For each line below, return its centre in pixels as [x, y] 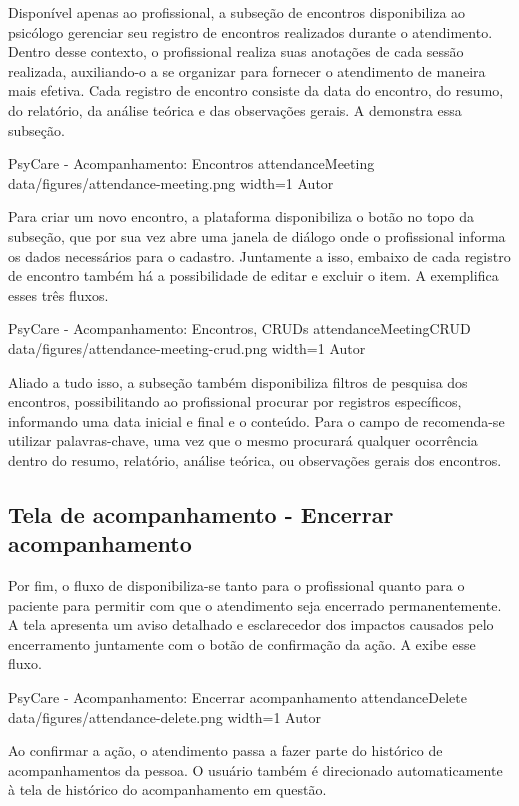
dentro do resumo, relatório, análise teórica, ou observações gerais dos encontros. [255, 459]
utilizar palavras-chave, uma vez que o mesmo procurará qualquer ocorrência [243, 440]
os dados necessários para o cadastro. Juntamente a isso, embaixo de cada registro [259, 255]
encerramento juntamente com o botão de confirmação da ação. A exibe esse [242, 643]
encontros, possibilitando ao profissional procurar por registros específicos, [235, 401]
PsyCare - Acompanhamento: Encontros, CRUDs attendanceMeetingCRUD [239, 328]
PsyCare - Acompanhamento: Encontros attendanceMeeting [191, 163]
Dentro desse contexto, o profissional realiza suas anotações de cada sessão [236, 51]
